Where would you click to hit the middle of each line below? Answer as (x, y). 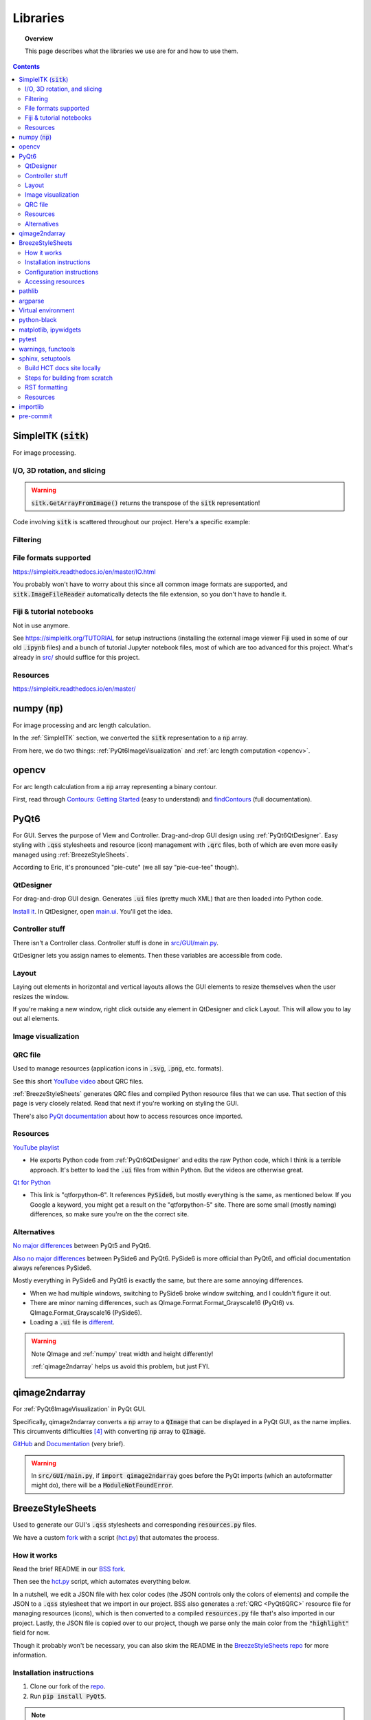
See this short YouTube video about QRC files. (78, 1081)
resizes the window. (41, 996)
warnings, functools (47, 349)
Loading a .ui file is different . (72, 1322)
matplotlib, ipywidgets (50, 330)
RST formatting (46, 387)
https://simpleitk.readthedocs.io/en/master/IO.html (84, 572)
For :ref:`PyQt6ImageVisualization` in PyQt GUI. (79, 1409)
